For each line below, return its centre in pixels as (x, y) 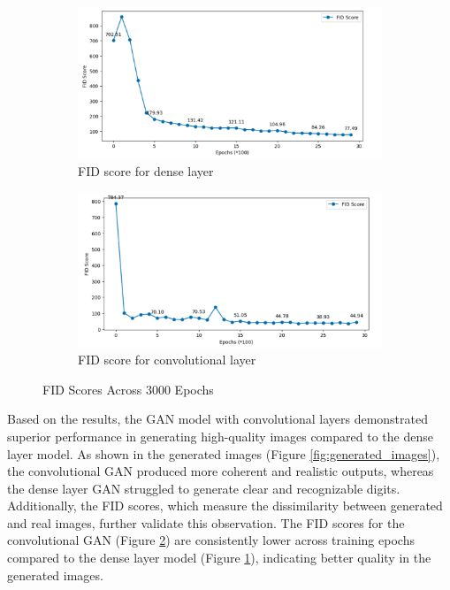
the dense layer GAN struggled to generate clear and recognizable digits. (204, 488)
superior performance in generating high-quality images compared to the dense (220, 436)
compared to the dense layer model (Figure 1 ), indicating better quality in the (219, 558)
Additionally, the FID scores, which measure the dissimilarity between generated (225, 506)
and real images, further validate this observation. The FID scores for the (206, 522)
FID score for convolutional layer (167, 360)
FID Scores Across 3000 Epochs (128, 389)
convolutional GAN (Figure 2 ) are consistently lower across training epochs (211, 540)
